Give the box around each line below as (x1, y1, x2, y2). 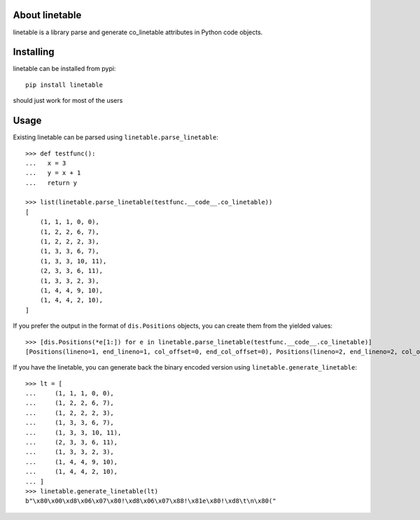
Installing (13, 46, 55, 58)
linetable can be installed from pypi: (13, 64, 116, 73)
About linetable (13, 9, 82, 21)
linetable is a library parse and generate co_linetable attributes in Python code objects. (13, 28, 263, 36)
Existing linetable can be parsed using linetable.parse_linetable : (13, 133, 218, 141)
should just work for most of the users (13, 97, 123, 105)
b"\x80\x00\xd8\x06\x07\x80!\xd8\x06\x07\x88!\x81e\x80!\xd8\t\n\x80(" (25, 497, 276, 505)
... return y (25, 178, 78, 187)
